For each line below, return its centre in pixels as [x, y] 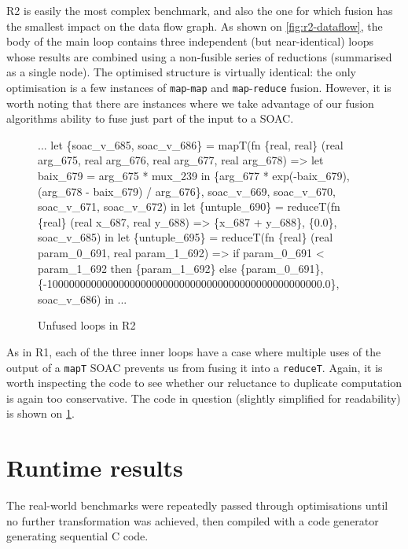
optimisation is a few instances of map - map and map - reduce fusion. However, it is [199, 87]
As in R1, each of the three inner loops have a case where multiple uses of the [194, 351]
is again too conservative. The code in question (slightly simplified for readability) [204, 398]
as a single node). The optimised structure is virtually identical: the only [182, 72]
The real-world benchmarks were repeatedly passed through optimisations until [197, 505]
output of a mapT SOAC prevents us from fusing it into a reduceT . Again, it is [195, 367]
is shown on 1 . [40, 413]
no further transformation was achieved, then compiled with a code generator [193, 520]
